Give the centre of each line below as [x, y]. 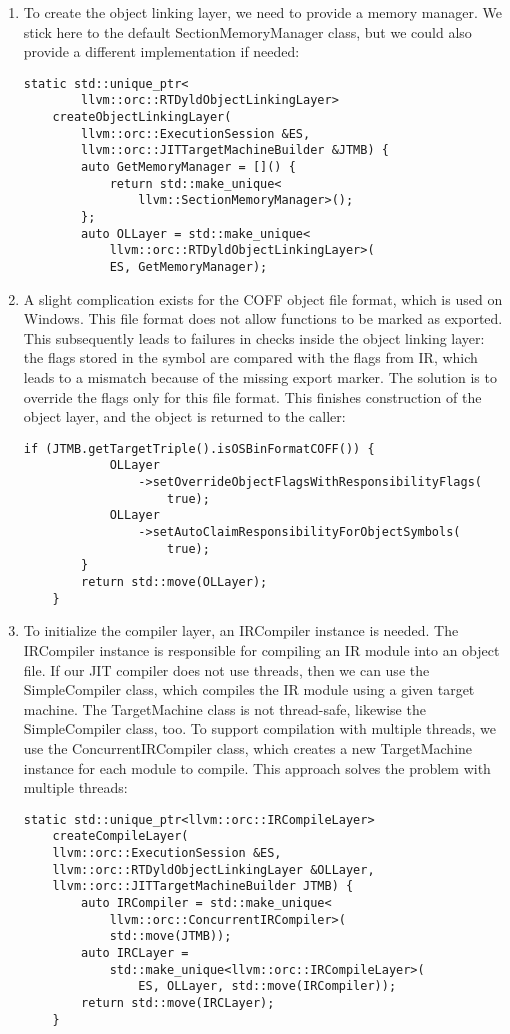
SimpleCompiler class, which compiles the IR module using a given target [249, 689]
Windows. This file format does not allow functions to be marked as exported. [263, 318]
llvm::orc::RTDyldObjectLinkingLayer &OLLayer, [213, 869]
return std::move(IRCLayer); [178, 1002]
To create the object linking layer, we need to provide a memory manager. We [262, 12]
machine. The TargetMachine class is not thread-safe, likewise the [224, 708]
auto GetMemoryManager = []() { [188, 167]
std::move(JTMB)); [170, 936]
